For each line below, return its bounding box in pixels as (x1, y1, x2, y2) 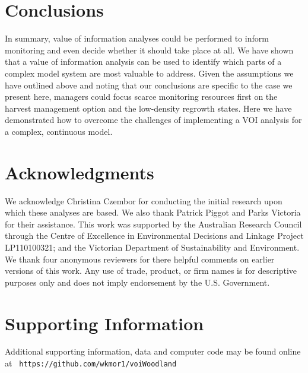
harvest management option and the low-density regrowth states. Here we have (5, 102, 292, 114)
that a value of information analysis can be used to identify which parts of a (5, 55, 282, 68)
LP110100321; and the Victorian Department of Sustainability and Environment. (5, 241, 300, 253)
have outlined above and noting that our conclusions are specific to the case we (5, 78, 293, 91)
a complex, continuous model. (5, 125, 113, 137)
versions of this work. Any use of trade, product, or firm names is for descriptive (5, 264, 297, 277)
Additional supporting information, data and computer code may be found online (5, 345, 301, 358)
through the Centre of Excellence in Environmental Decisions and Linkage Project (5, 229, 304, 242)
